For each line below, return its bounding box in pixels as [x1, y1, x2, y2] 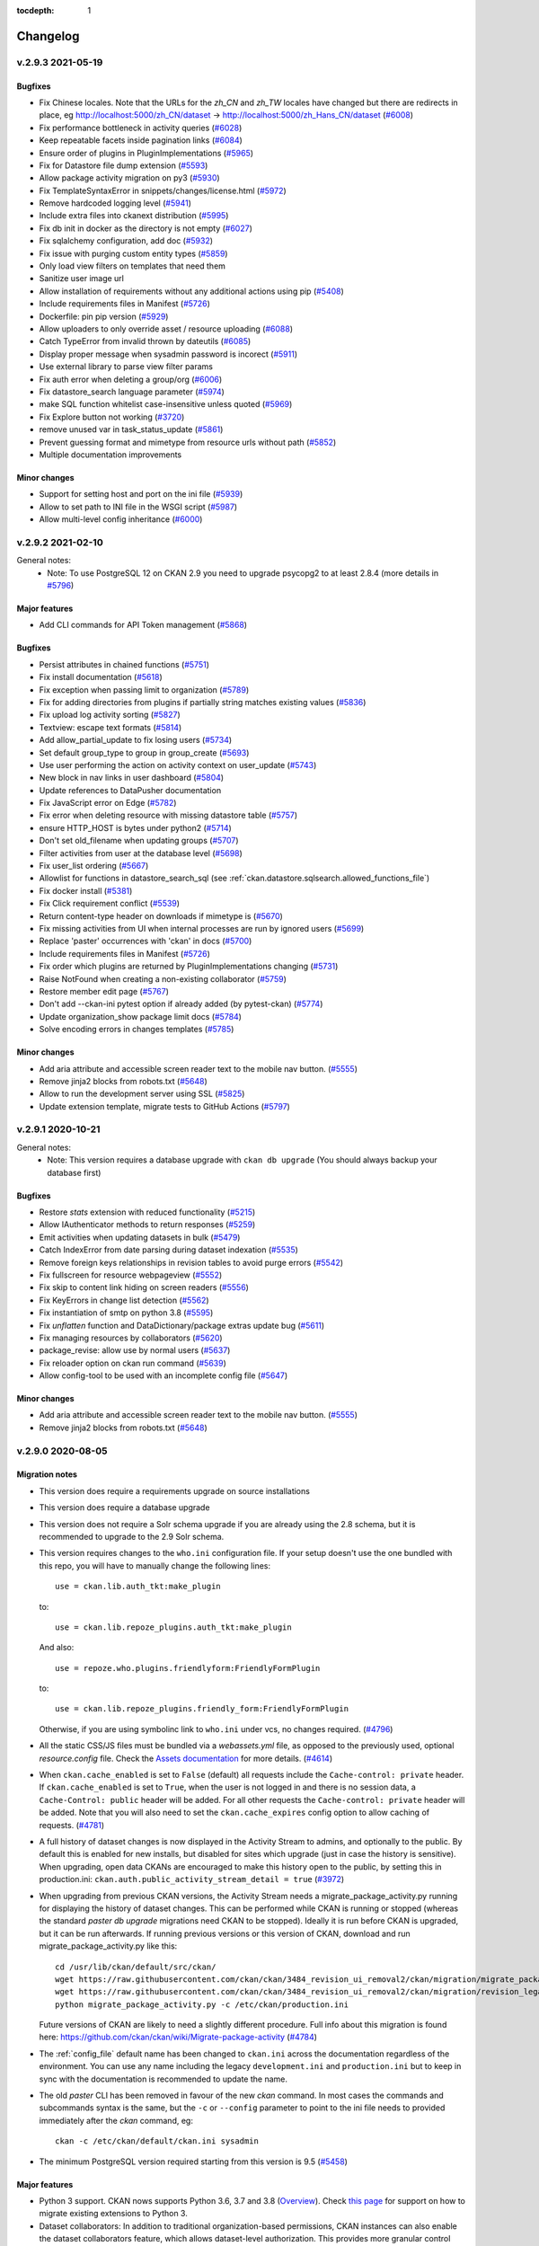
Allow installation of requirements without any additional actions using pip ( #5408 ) [39, 286, 345, 296]
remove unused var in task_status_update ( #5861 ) [39, 424, 224, 435]
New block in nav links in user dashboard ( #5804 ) [39, 773, 225, 783]
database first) [47, 1167, 102, 1178]
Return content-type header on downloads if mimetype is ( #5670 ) [39, 910, 283, 921]
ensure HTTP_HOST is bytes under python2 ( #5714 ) [39, 822, 233, 833]
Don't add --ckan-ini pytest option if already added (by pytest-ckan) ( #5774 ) [39, 998, 323, 1010]
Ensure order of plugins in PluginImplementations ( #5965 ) [39, 147, 254, 158]
